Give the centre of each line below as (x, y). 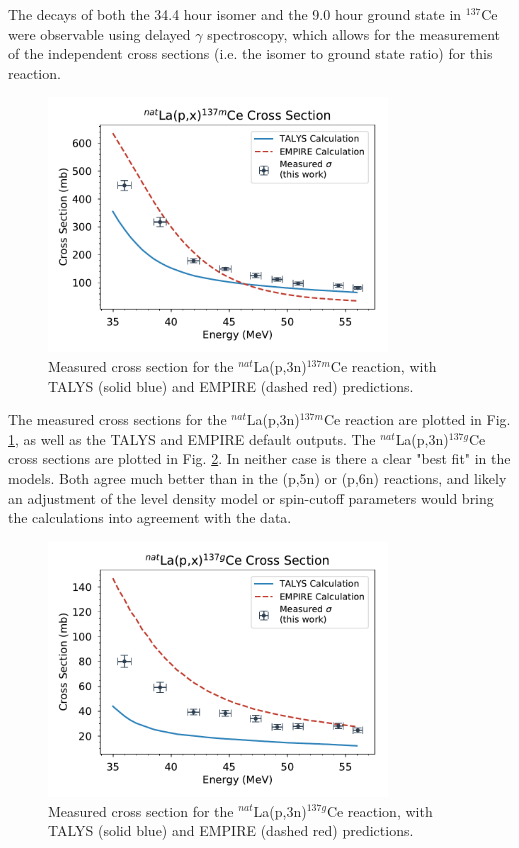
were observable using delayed (99, 33)
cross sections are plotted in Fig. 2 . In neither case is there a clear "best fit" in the (259, 458)
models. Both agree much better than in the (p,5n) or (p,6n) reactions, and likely (257, 478)
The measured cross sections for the (117, 419)
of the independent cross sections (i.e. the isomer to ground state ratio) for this (250, 53)
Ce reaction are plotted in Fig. (417, 419)
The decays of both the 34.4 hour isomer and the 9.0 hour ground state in (235, 14)
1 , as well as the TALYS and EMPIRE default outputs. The (192, 438)
